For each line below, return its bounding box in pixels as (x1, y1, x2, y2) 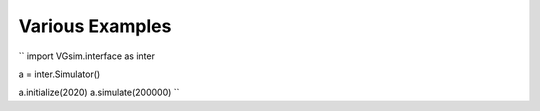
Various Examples (18, 15, 172, 37)
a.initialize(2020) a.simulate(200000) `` (18, 86, 180, 99)
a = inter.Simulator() (18, 68, 101, 80)
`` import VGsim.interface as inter (18, 50, 155, 62)
